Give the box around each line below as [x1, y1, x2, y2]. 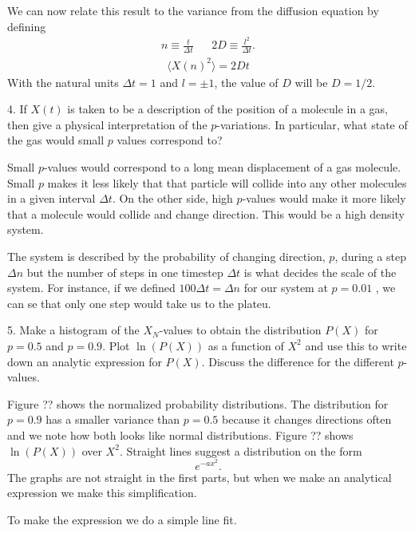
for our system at [243, 279, 328, 296]
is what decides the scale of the [243, 263, 397, 280]
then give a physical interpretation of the [7, 116, 207, 132]
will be [294, 73, 328, 90]
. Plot [102, 337, 130, 353]
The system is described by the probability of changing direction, [7, 248, 326, 264]
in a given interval [7, 190, 96, 207]
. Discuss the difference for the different [201, 353, 394, 369]
